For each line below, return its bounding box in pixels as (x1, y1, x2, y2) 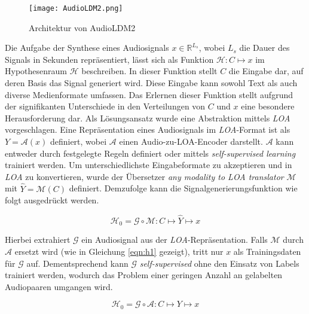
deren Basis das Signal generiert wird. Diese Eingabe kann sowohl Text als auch (5, 77, 298, 89)
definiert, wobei (50, 135, 107, 147)
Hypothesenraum (5, 65, 67, 77)
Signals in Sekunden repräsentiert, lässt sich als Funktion (5, 53, 214, 65)
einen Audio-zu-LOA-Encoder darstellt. (119, 135, 263, 147)
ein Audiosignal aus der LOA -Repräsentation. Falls (81, 233, 268, 246)
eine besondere (241, 100, 295, 112)
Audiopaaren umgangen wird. (5, 280, 113, 292)
